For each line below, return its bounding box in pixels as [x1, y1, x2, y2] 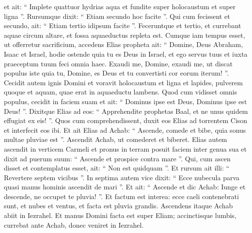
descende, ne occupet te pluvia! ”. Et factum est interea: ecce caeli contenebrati [4, 191, 239, 201]
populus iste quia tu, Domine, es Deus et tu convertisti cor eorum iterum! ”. [4, 68, 229, 78]
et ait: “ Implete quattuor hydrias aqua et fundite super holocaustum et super [4, 1, 236, 11]
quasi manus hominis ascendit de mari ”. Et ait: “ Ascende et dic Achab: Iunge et [4, 182, 246, 192]
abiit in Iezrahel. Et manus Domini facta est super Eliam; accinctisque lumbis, [4, 210, 236, 220]
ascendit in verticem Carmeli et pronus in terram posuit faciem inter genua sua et [4, 143, 247, 154]
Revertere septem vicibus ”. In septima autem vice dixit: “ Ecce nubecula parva [4, 172, 240, 182]
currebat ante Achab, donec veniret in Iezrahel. [4, 219, 144, 230]
